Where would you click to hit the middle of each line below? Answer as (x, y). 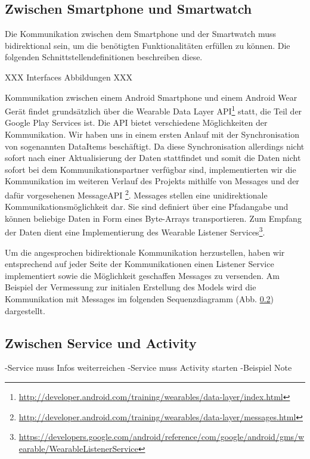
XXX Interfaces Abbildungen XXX (69, 77)
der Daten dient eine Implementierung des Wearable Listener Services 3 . (135, 231)
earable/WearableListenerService (78, 448)
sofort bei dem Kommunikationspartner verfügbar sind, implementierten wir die (151, 169)
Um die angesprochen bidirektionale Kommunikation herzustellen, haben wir (145, 252)
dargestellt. (25, 310)
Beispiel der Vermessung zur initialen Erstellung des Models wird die (131, 287)
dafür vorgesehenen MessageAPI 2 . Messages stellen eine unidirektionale (136, 194)
